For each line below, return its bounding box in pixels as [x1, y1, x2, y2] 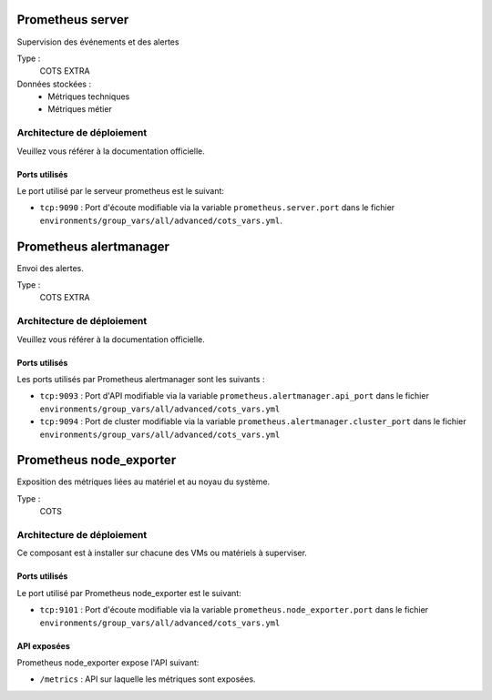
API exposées [16, 640, 70, 651]
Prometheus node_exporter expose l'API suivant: [16, 656, 200, 668]
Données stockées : [16, 78, 91, 89]
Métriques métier [47, 104, 113, 115]
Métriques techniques [47, 91, 130, 102]
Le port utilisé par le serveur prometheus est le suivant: [16, 186, 225, 196]
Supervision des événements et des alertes [16, 36, 179, 47]
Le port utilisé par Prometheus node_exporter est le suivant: [16, 587, 241, 598]
